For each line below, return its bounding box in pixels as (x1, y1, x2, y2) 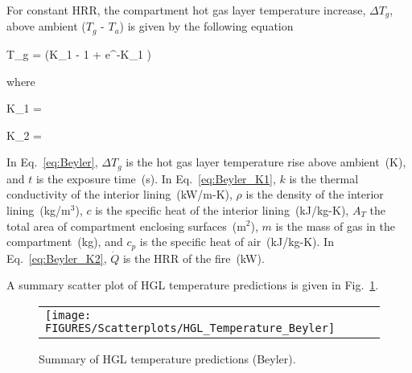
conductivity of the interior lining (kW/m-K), (6, 186, 233, 203)
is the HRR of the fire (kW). (122, 249, 265, 266)
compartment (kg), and (6, 233, 123, 250)
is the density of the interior (245, 186, 384, 203)
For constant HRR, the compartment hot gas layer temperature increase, (6, 2, 366, 18)
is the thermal (289, 170, 359, 186)
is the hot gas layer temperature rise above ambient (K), (126, 154, 406, 170)
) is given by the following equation (119, 18, 294, 35)
